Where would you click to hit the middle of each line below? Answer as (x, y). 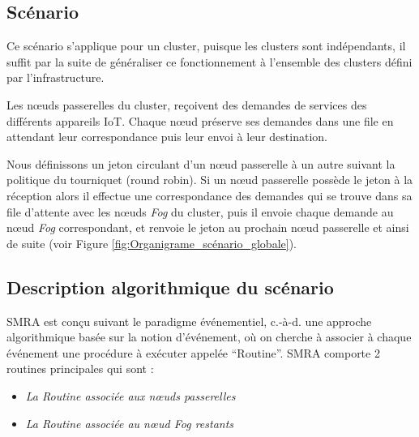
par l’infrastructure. (56, 77)
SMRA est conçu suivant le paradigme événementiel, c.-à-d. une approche (189, 321)
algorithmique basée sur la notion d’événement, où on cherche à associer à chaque (209, 337)
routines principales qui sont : (80, 368)
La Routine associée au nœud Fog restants (130, 423)
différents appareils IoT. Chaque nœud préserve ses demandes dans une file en (200, 120)
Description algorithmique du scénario (170, 287)
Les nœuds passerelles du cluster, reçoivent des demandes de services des (187, 104)
